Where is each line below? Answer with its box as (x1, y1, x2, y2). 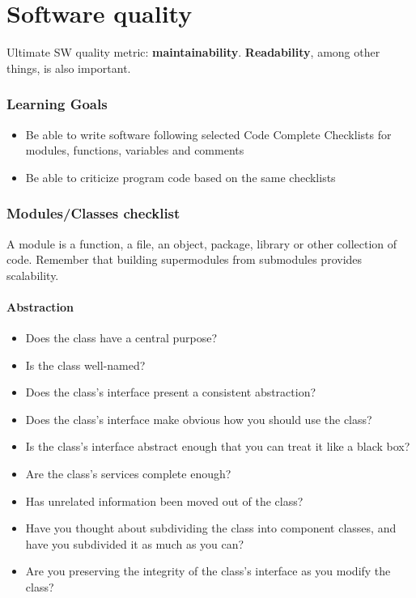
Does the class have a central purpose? (25, 329, 218, 346)
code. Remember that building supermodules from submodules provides (6, 251, 363, 268)
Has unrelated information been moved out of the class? (25, 492, 304, 509)
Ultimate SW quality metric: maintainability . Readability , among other (6, 44, 380, 61)
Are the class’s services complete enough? (25, 465, 231, 482)
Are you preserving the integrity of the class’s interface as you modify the (25, 562, 391, 579)
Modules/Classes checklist (6, 203, 180, 223)
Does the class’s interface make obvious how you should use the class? (25, 410, 372, 427)
